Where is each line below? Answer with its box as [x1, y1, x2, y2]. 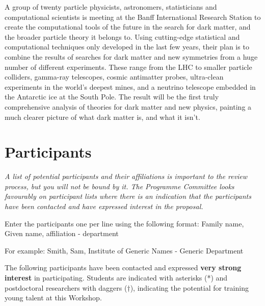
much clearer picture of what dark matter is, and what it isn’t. [5, 111, 200, 122]
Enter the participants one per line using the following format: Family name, [5, 218, 244, 228]
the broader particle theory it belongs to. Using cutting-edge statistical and [5, 31, 240, 42]
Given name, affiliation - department [5, 228, 119, 239]
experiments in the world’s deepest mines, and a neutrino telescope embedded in [5, 81, 256, 92]
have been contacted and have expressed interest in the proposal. [5, 201, 203, 212]
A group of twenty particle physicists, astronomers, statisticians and [5, 2, 217, 12]
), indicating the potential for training [130, 282, 249, 293]
